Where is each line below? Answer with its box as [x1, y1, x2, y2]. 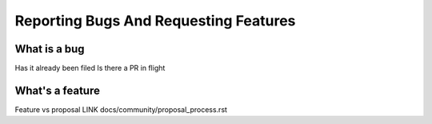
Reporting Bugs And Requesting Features [14, 12, 296, 29]
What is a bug [14, 42, 85, 56]
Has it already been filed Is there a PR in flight [14, 64, 166, 73]
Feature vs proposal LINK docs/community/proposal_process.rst [14, 104, 228, 114]
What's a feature [14, 83, 100, 97]
